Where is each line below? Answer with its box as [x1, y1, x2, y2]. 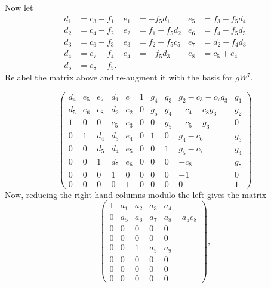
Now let [5, 1, 33, 13]
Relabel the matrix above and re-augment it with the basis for [5, 71, 233, 83]
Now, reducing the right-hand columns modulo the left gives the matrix [5, 188, 267, 200]
